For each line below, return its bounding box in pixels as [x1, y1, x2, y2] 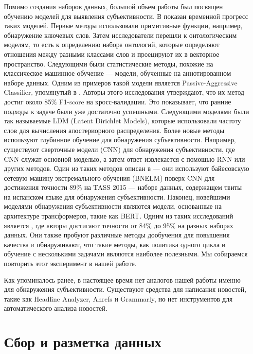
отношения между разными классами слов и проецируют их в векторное [4, 49, 219, 59]
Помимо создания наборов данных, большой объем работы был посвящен [4, 1, 223, 11]
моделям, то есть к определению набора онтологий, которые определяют [4, 39, 219, 50]
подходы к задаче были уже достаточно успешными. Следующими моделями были [4, 106, 249, 116]
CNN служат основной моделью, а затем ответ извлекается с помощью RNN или [4, 153, 245, 164]
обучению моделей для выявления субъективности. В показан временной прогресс [4, 11, 249, 21]
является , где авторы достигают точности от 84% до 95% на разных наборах [4, 220, 234, 230]
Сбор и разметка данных [4, 332, 162, 352]
